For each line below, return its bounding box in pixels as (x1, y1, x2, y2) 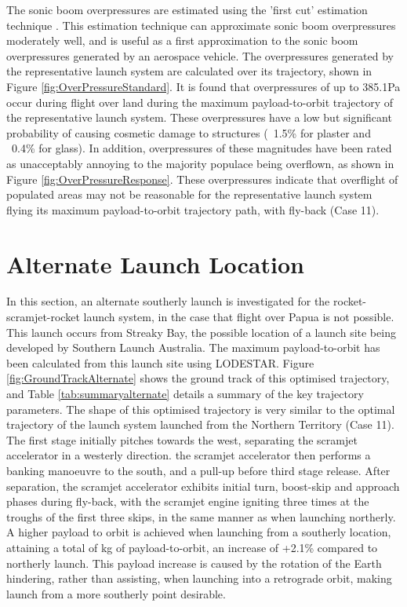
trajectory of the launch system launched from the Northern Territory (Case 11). (6, 416, 394, 433)
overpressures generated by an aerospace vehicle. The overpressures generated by (6, 47, 394, 64)
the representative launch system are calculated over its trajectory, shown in (6, 63, 372, 79)
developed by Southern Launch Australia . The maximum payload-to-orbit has (6, 339, 380, 356)
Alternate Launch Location (6, 247, 304, 280)
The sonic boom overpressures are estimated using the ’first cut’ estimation (6, 2, 368, 17)
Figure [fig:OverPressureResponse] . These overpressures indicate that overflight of (6, 170, 398, 187)
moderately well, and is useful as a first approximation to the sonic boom (6, 32, 358, 49)
